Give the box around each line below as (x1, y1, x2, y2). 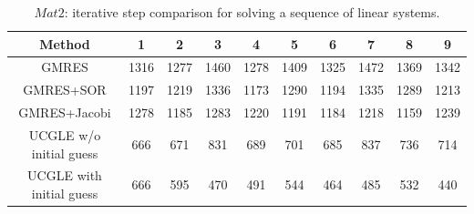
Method (39, 34, 90, 53)
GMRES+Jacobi (18, 103, 111, 122)
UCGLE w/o (28, 125, 101, 144)
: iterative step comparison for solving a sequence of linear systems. (64, 3, 440, 21)
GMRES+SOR (23, 80, 107, 99)
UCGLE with (27, 166, 102, 185)
